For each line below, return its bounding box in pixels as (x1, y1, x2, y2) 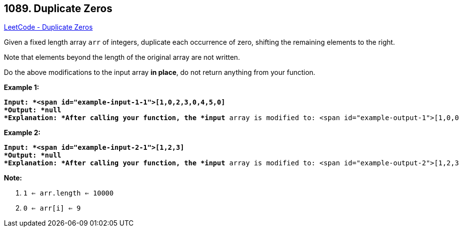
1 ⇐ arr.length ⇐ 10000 (23, 189, 114, 197)
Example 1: (4, 83, 39, 92)
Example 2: (4, 128, 41, 137)
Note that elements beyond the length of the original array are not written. (4, 53, 240, 62)
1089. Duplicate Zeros (4, 2, 112, 15)
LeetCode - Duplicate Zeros (4, 23, 93, 32)
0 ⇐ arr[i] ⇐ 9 (23, 204, 81, 213)
